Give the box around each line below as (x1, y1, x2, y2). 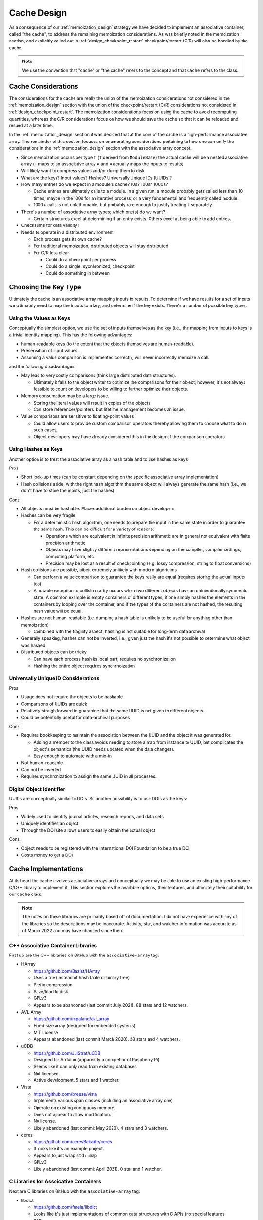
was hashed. (21, 642, 47, 648)
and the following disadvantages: (9, 364, 75, 369)
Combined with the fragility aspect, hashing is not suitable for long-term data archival (33, 629, 205, 634)
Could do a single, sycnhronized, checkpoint (45, 264, 135, 269)
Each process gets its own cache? (33, 236, 102, 242)
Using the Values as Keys (9, 315, 71, 322)
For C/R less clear (33, 250, 69, 256)
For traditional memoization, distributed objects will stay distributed (33, 243, 169, 249)
